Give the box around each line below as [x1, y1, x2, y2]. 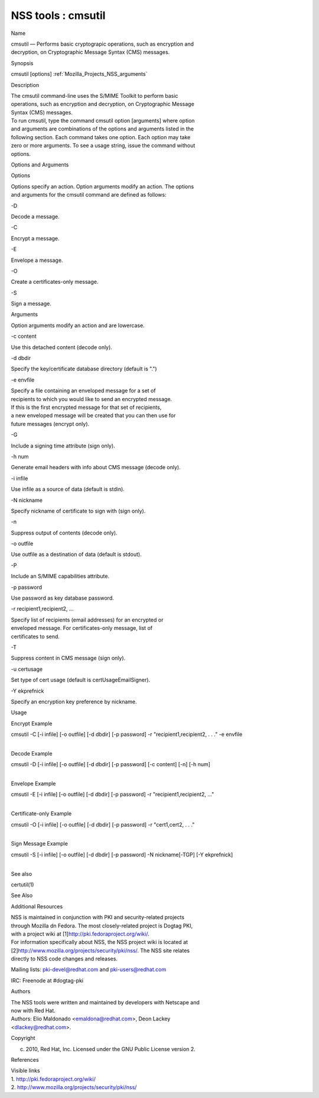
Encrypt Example [11, 720, 53, 727]
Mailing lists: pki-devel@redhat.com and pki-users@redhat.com [11, 966, 167, 973]
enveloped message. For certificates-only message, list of [11, 625, 153, 632]
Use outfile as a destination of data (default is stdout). [11, 551, 142, 558]
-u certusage [11, 665, 43, 673]
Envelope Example [11, 780, 56, 788]
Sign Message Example [11, 840, 68, 847]
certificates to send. [11, 633, 60, 640]
